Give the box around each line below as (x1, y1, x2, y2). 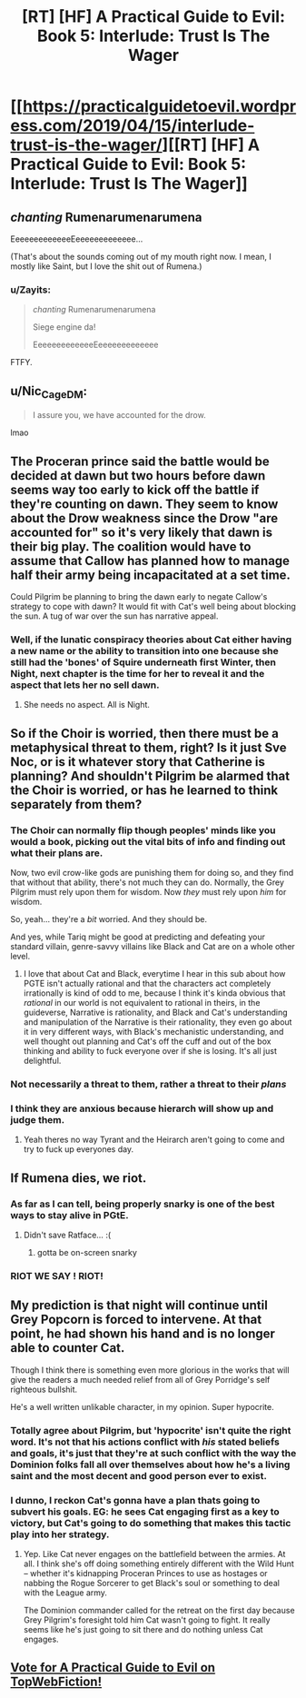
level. (10, 951, 31, 962)
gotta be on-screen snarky (36, 1247, 137, 1257)
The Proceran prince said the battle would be (10, 453, 271, 469)
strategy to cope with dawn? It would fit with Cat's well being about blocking (10, 601, 296, 612)
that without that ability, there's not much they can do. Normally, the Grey (10, 877, 285, 888)
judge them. (10, 1113, 65, 1126)
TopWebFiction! (10, 1674, 103, 1690)
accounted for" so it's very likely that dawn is (10, 524, 273, 540)
